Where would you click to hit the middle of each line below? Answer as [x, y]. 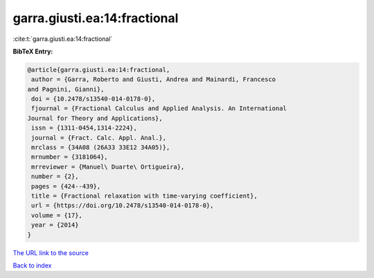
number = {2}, [55, 176]
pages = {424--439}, [66, 186]
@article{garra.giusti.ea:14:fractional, [99, 70]
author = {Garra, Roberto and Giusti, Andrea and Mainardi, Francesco [154, 79]
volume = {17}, [57, 215]
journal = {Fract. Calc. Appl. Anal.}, [99, 138]
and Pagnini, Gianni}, [66, 89]
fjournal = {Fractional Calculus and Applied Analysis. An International [159, 108]
